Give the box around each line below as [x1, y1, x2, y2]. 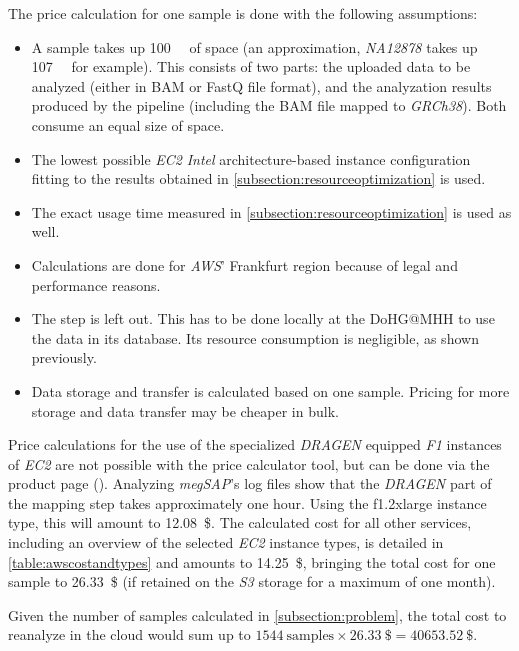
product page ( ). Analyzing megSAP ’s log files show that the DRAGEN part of [8, 473, 492, 494]
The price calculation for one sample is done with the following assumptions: [8, 3, 478, 23]
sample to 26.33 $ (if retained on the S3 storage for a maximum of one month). [8, 571, 496, 592]
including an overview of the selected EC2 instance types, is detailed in [8, 532, 444, 553]
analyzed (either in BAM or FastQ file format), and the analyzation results [31, 75, 492, 96]
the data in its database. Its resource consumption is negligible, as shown [31, 327, 479, 348]
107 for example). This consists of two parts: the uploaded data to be [31, 56, 471, 77]
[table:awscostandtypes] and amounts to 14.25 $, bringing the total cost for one [8, 551, 496, 572]
